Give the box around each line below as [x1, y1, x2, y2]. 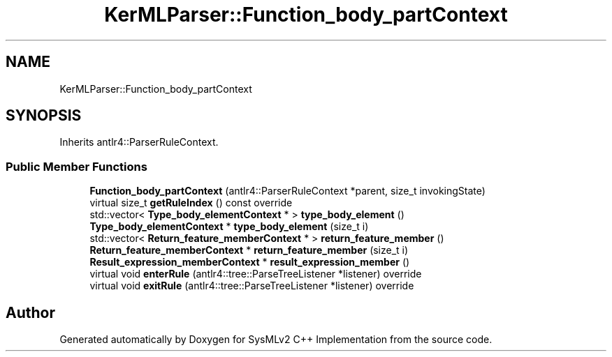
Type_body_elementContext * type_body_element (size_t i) [89, 220, 369, 233]
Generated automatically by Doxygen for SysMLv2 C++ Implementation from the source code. [59, 333, 493, 346]
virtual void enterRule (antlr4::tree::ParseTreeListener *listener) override [89, 268, 422, 280]
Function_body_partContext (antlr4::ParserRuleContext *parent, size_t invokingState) [89, 185, 486, 197]
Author [6, 303, 55, 321]
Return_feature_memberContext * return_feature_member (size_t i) [89, 244, 409, 257]
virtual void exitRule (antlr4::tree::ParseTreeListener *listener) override [89, 280, 414, 292]
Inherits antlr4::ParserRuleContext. [59, 136, 219, 149]
